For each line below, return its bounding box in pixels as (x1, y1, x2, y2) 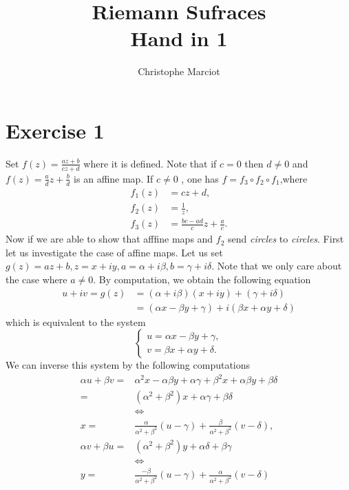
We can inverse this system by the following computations (6, 358, 251, 372)
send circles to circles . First (228, 232, 344, 246)
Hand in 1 (130, 24, 228, 52)
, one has (181, 171, 219, 185)
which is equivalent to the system (6, 314, 146, 329)
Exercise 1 (6, 116, 105, 144)
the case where (6, 272, 67, 287)
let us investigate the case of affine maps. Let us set (6, 245, 223, 259)
